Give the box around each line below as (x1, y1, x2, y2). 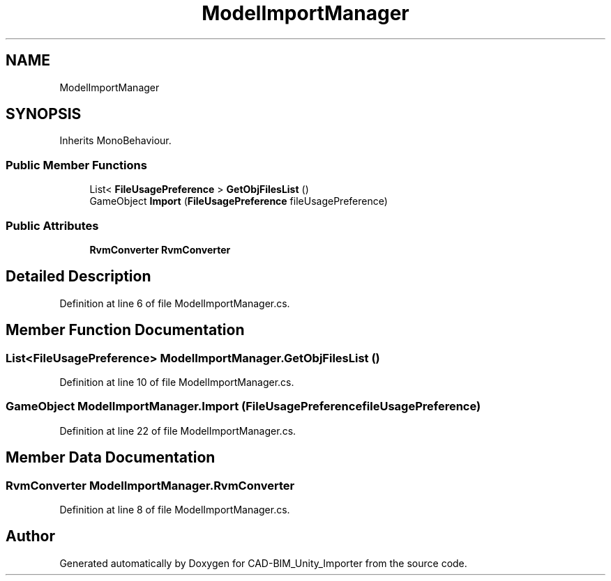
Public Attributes (6, 218, 99, 233)
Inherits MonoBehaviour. (59, 134, 172, 147)
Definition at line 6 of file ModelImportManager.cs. (59, 297, 290, 309)
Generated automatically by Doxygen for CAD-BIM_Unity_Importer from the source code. (59, 557, 467, 569)
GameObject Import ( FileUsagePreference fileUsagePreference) (89, 195, 388, 208)
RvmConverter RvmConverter (89, 243, 231, 256)
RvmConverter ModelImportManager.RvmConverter (6, 478, 295, 493)
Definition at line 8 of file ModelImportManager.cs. (59, 503, 290, 516)
